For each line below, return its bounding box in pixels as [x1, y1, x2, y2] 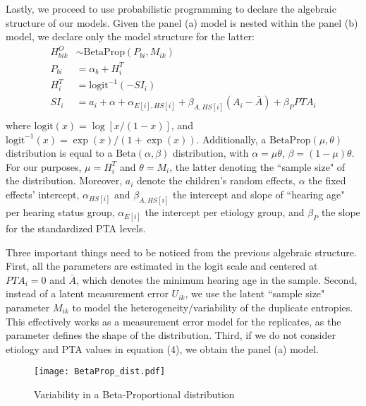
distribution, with [173, 145, 249, 160]
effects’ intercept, [6, 187, 80, 201]
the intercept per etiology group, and [145, 204, 305, 219]
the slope [321, 204, 360, 219]
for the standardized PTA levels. [6, 221, 146, 236]
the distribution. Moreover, [6, 173, 123, 188]
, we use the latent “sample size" [185, 286, 325, 301]
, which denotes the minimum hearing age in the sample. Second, [75, 272, 358, 287]
